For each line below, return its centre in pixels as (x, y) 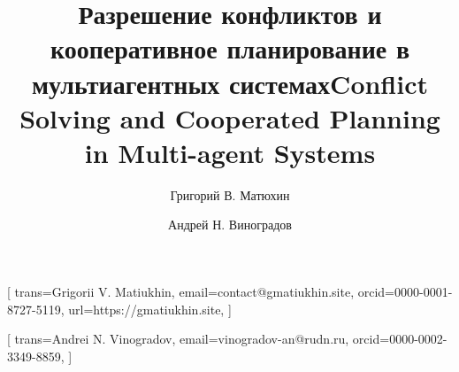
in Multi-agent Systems (230, 152)
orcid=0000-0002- (400, 339)
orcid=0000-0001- (405, 292)
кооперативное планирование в (230, 48)
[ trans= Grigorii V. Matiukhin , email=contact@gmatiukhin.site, (181, 292)
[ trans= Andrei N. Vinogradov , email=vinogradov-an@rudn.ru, (178, 339)
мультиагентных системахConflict (230, 83)
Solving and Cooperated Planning (230, 117)
